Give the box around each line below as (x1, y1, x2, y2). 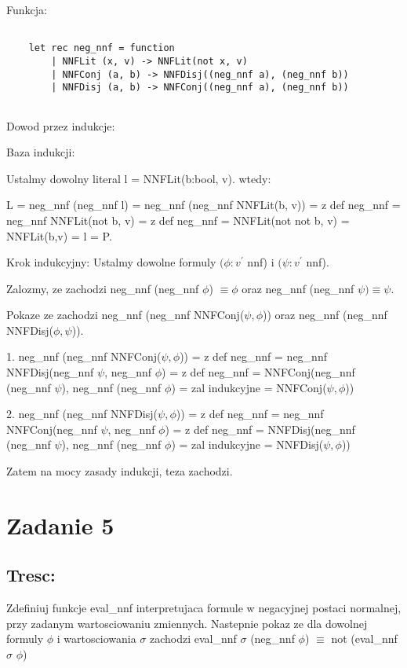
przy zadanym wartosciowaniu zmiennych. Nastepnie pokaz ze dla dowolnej (6, 615, 368, 631)
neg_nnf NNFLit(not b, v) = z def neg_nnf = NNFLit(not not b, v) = (6, 211, 350, 228)
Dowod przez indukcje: (6, 117, 115, 134)
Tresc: (6, 563, 56, 587)
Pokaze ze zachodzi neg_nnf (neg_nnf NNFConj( (6, 306, 245, 323)
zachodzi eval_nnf (149, 630, 237, 647)
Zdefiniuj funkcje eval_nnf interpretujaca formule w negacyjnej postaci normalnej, (6, 600, 402, 616)
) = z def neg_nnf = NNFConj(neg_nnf (162, 364, 355, 380)
